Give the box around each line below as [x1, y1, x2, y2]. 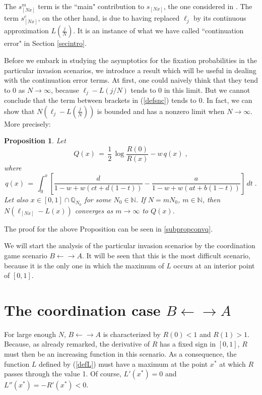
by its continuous [193, 13, 246, 23]
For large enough [4, 328, 56, 339]
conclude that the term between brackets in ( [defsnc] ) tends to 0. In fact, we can [4, 95, 252, 105]
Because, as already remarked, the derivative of [4, 338, 150, 349]
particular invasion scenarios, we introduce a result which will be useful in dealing [4, 65, 256, 75]
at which [219, 358, 246, 369]
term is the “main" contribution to [38, 1, 145, 11]
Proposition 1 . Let [4, 135, 66, 146]
